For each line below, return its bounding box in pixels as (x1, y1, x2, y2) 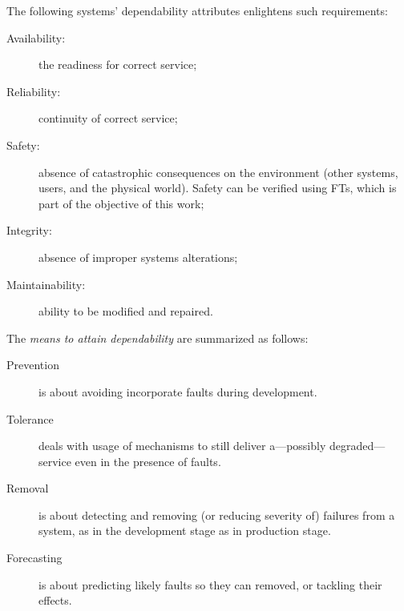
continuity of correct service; (38, 110, 178, 127)
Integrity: (6, 222, 52, 239)
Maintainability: (6, 275, 86, 292)
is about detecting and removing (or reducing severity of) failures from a (38, 506, 395, 523)
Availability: (6, 29, 66, 46)
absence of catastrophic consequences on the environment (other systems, (38, 163, 398, 180)
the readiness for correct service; (38, 56, 197, 73)
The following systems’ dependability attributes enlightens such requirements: (6, 2, 388, 18)
